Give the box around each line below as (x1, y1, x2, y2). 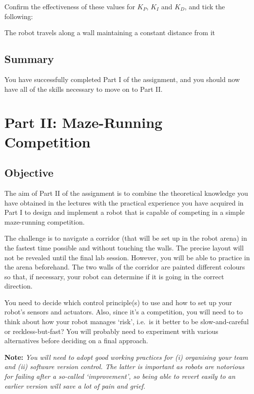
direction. (4, 281, 33, 291)
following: (4, 11, 33, 21)
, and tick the (184, 1, 225, 11)
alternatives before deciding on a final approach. (4, 335, 148, 346)
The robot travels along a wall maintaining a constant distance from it (4, 27, 215, 38)
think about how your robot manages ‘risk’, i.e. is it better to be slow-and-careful (4, 316, 249, 327)
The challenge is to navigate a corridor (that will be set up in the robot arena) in (4, 233, 247, 243)
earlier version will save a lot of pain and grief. (4, 380, 146, 391)
